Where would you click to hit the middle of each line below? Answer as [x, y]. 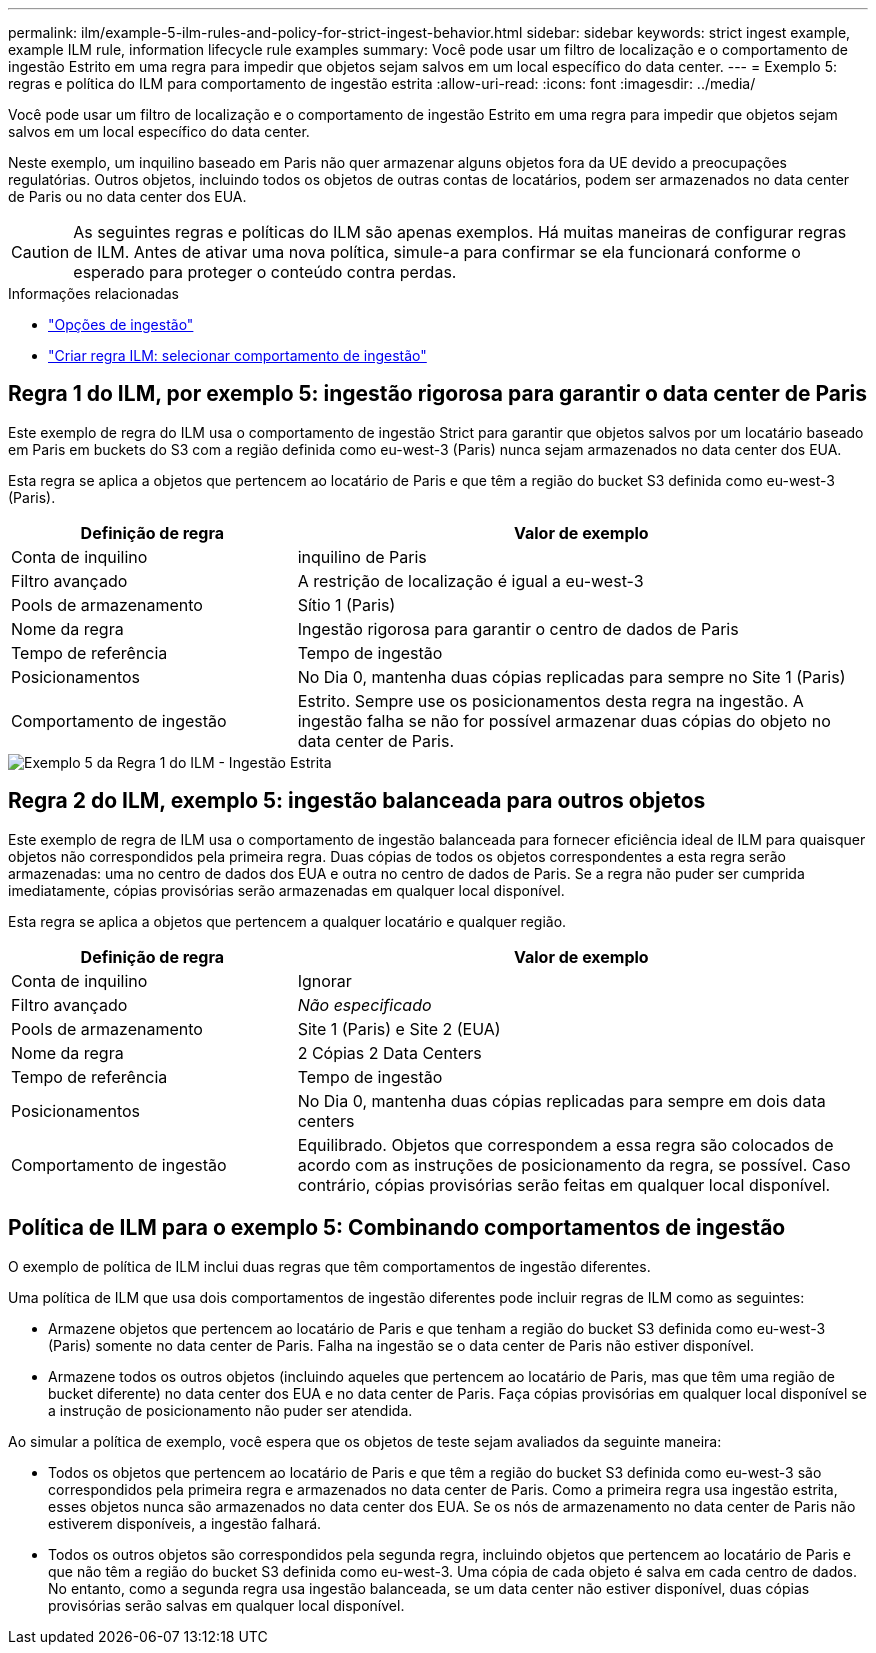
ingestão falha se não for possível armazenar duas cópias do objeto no [564, 720]
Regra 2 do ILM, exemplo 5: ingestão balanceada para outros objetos [357, 801]
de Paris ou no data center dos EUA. [127, 196]
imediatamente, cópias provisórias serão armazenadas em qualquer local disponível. [286, 890]
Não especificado [364, 1004]
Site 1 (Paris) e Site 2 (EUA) [399, 1028]
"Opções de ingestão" [121, 324]
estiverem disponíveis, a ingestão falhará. [185, 1523]
